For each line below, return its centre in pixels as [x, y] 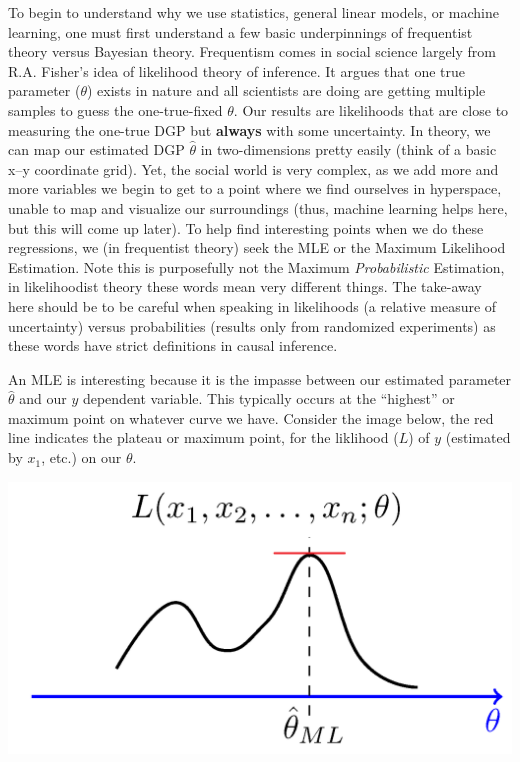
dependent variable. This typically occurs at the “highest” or [268, 398]
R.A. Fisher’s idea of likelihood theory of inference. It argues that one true [237, 70]
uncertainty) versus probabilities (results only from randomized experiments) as [252, 325]
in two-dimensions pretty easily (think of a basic [348, 149]
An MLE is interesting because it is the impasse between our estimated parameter [260, 378]
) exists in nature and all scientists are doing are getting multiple [286, 90]
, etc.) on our [81, 457]
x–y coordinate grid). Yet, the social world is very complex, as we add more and [253, 168]
